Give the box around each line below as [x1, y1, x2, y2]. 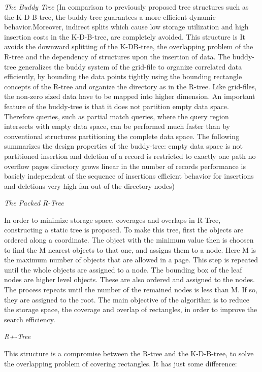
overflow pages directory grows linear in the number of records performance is [4, 160, 246, 171]
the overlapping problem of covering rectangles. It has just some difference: [4, 358, 237, 368]
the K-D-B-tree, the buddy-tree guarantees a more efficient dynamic [4, 11, 216, 22]
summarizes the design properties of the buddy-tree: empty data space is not [4, 141, 243, 151]
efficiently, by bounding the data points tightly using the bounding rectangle [4, 71, 242, 82]
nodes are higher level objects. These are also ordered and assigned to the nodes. [4, 274, 255, 285]
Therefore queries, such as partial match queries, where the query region [4, 111, 229, 121]
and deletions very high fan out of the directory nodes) [4, 180, 175, 191]
